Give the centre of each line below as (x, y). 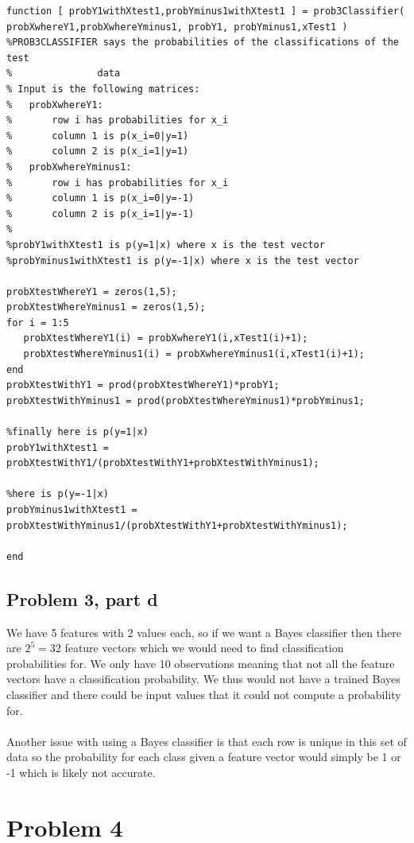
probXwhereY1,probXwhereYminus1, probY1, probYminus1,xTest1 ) (177, 27)
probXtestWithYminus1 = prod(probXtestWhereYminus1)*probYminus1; (186, 400)
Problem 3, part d (82, 598)
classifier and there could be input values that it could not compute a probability (204, 694)
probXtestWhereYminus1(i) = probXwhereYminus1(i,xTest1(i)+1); (194, 354)
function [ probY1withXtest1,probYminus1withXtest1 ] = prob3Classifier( (206, 11)
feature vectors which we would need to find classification (204, 648)
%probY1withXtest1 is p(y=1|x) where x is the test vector (166, 245)
